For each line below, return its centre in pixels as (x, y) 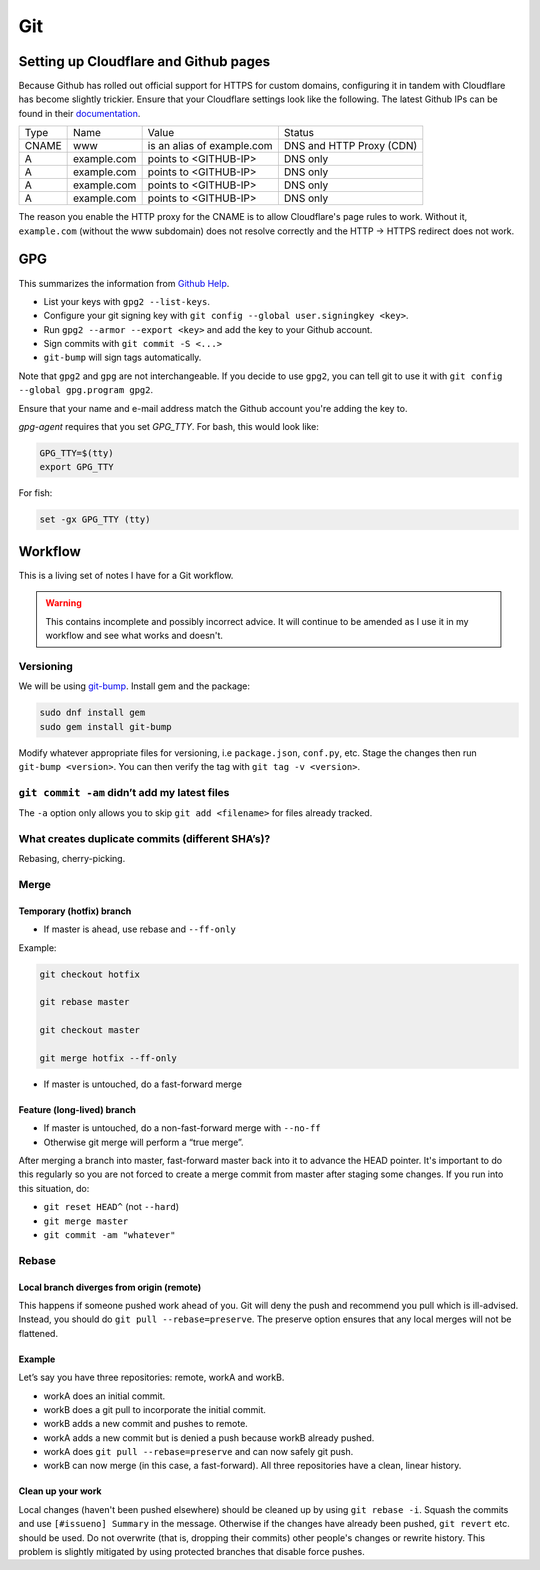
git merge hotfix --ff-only (108, 1058)
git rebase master (84, 1002)
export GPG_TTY (76, 467)
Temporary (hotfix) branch (75, 911)
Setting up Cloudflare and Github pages (144, 61)
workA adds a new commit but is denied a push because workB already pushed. (209, 1437)
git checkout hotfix (89, 974)
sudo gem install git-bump (105, 726)
